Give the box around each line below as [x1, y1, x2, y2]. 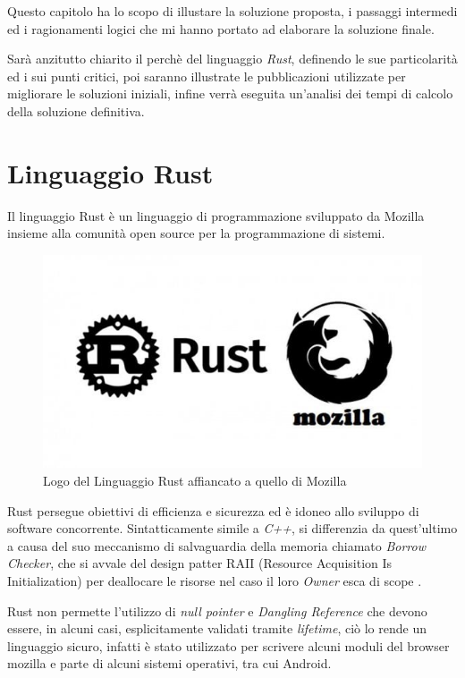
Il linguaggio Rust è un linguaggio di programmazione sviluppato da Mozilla [7, 206, 425, 225]
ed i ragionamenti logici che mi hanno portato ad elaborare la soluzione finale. [7, 19, 435, 38]
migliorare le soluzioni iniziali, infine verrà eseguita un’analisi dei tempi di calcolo [7, 84, 453, 103]
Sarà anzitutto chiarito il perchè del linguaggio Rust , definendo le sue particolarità [7, 49, 458, 68]
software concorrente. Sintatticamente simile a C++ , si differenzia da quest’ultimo [7, 519, 458, 538]
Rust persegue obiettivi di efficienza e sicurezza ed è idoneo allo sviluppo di [7, 501, 419, 520]
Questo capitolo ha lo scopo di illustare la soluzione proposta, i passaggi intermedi [7, 2, 458, 20]
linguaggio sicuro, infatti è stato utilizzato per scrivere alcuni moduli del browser [7, 636, 450, 655]
